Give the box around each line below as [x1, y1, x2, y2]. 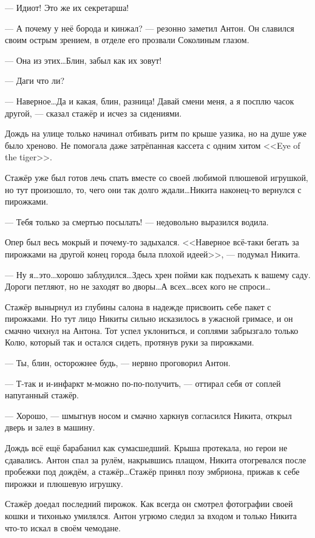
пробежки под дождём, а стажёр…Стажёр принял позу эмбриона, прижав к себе [5, 465, 300, 478]
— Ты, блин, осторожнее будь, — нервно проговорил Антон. [5, 356, 231, 369]
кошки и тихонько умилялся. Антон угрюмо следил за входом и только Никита [5, 509, 297, 522]
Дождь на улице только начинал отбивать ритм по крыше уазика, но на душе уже [5, 127, 307, 140]
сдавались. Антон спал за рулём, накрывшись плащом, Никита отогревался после [5, 453, 307, 466]
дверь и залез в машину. [5, 421, 95, 434]
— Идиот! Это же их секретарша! [5, 1, 129, 13]
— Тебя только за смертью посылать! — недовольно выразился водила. [5, 215, 269, 228]
